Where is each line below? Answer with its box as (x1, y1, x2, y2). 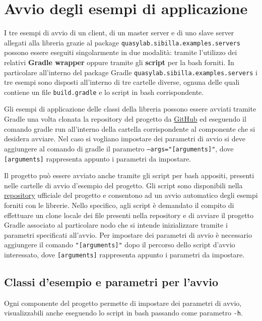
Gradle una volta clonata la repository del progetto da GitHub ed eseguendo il (4, 114, 246, 124)
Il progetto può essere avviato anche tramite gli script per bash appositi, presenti (4, 170, 254, 181)
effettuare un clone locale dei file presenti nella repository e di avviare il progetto (4, 209, 254, 220)
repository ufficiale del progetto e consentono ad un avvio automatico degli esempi (4, 190, 258, 200)
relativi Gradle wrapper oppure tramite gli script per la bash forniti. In (4, 57, 234, 67)
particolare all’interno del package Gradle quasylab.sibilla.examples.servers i (4, 67, 257, 77)
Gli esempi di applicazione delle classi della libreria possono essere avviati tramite (4, 103, 256, 114)
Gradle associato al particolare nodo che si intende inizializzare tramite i (4, 220, 228, 230)
